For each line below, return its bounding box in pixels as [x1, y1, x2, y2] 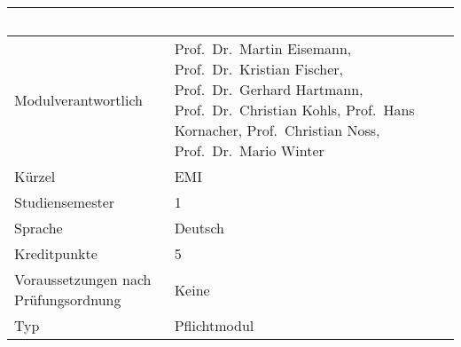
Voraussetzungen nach [14, 269, 152, 289]
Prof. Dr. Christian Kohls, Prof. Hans [174, 99, 415, 120]
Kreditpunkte [14, 243, 98, 264]
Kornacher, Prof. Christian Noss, [174, 120, 380, 140]
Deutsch [174, 217, 224, 238]
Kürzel [14, 166, 56, 186]
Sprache [14, 217, 63, 238]
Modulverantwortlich [14, 89, 144, 110]
